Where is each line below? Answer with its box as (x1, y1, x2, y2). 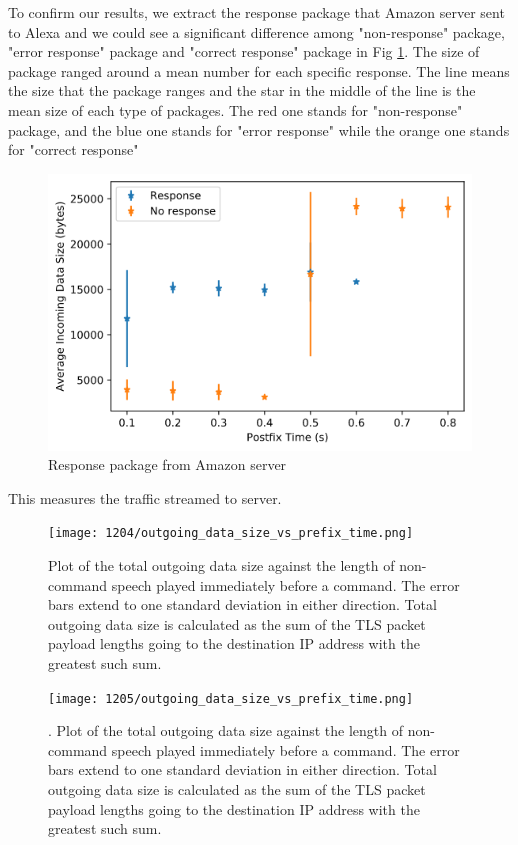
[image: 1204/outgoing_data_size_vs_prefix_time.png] (48, 526, 414, 541)
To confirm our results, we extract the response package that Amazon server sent (8, 2, 505, 22)
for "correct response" (8, 139, 139, 160)
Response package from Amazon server (48, 454, 287, 475)
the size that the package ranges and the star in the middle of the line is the (8, 80, 476, 101)
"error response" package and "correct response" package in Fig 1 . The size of (8, 41, 480, 62)
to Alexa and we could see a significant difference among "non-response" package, (8, 21, 505, 42)
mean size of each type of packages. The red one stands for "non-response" (8, 99, 463, 120)
